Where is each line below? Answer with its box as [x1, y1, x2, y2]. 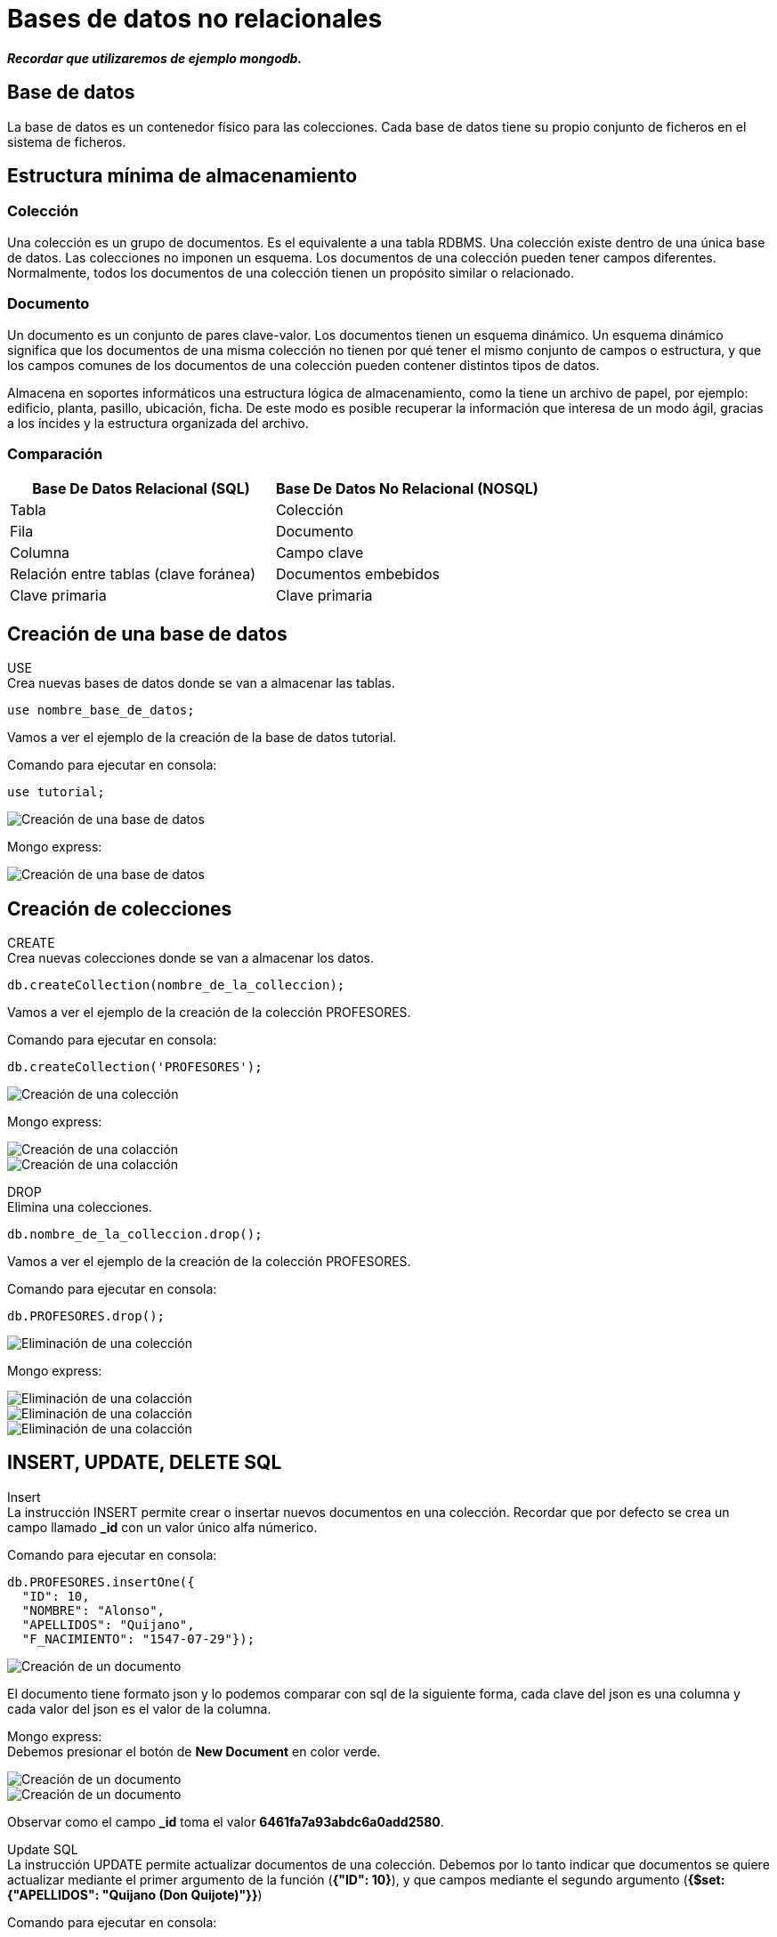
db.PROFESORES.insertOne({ [7, 1574, 195, 1589]
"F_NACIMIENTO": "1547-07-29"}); [21, 1631, 255, 1646]
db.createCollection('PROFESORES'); [7, 1060, 263, 1074]
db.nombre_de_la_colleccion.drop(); [7, 1227, 263, 1241]
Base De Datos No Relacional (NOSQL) [275, 480, 538, 498]
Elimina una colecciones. [7, 1199, 152, 1215]
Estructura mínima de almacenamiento [7, 165, 358, 188]
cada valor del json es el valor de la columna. [7, 1700, 271, 1716]
